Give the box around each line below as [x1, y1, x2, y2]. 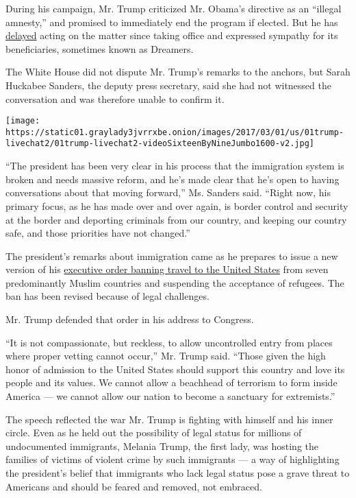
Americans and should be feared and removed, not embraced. [5, 479, 262, 493]
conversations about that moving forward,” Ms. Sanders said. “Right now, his [5, 185, 331, 200]
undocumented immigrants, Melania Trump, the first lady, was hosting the [5, 438, 319, 453]
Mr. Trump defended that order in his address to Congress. [5, 312, 254, 327]
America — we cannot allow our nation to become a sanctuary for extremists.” [5, 389, 335, 403]
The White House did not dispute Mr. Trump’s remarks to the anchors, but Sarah [5, 64, 351, 79]
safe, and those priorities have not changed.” [5, 226, 190, 240]
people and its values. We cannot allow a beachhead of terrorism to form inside [5, 375, 338, 390]
